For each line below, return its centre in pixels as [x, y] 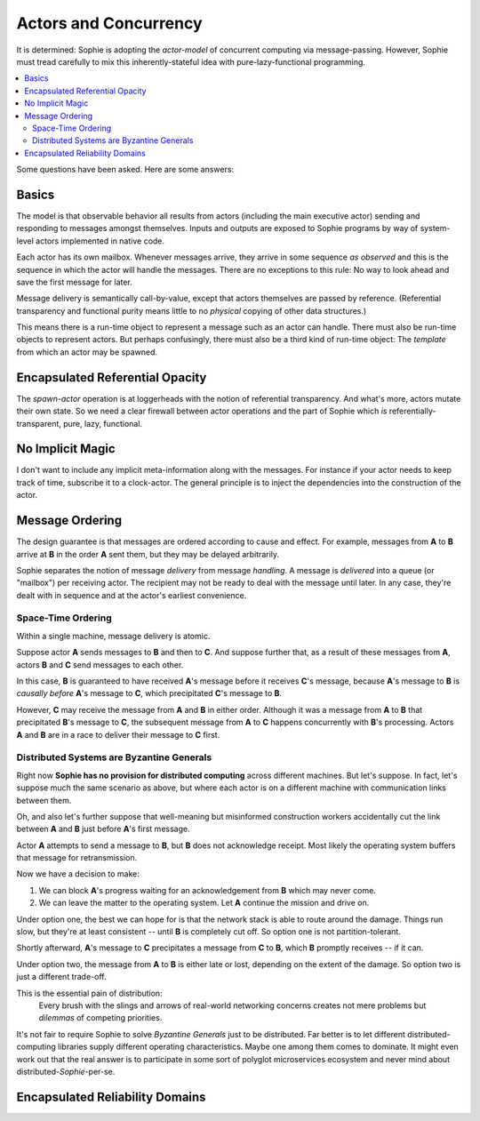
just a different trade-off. [61, 977]
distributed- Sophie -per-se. [66, 1071]
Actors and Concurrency [110, 23]
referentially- [412, 411]
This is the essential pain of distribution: [90, 993]
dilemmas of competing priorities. [100, 1018]
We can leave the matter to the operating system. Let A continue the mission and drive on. [204, 903]
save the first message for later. [74, 282]
